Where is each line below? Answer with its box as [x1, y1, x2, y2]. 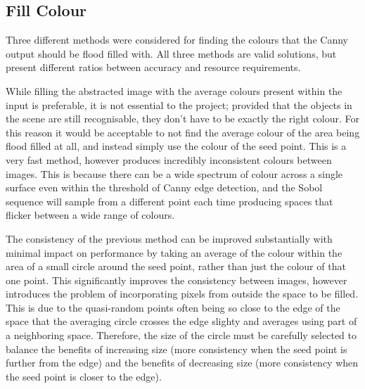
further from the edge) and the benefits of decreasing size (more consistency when [6, 355, 359, 370]
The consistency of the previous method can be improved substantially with [6, 231, 333, 245]
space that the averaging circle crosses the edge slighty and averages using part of [6, 314, 357, 329]
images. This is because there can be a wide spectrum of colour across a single [6, 166, 343, 181]
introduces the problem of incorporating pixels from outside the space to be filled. [6, 286, 359, 301]
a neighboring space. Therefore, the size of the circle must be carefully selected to [6, 328, 357, 343]
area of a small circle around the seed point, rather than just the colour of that [6, 259, 346, 274]
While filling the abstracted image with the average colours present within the [6, 83, 342, 98]
